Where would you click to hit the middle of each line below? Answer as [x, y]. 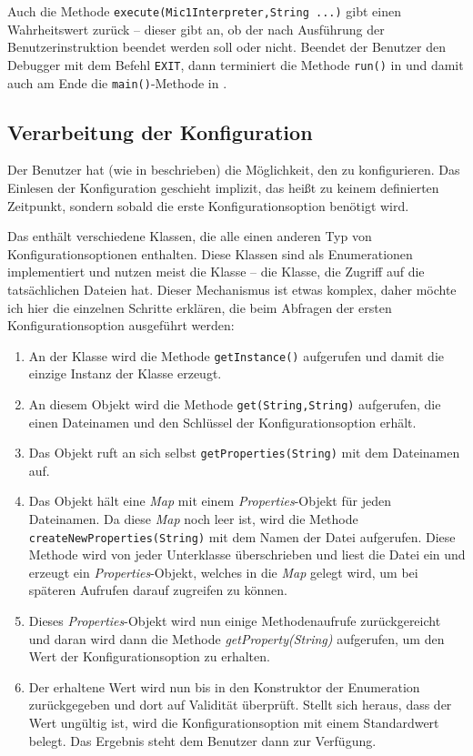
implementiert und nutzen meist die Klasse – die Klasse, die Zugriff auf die [216, 272]
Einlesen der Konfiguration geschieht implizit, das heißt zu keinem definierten [223, 187]
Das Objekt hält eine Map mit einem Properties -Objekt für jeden [210, 501]
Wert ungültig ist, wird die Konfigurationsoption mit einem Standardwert [234, 723]
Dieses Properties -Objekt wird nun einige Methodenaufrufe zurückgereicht [235, 621]
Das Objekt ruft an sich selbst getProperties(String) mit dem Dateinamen [244, 453]
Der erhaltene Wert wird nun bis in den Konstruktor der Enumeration [224, 686]
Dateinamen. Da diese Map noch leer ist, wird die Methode [193, 519]
